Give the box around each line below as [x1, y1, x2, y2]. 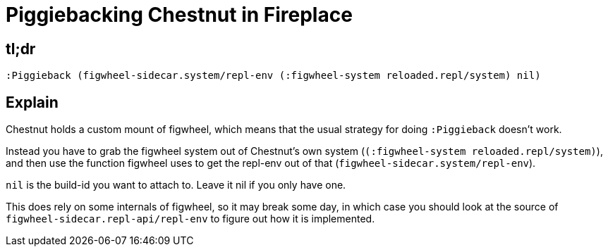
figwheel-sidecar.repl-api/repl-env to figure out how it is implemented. [6, 213, 375, 225]
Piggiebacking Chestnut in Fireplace [6, 3, 353, 27]
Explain [6, 93, 59, 111]
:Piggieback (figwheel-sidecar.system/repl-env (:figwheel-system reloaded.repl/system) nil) [6, 70, 541, 82]
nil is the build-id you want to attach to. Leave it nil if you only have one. [6, 179, 346, 191]
